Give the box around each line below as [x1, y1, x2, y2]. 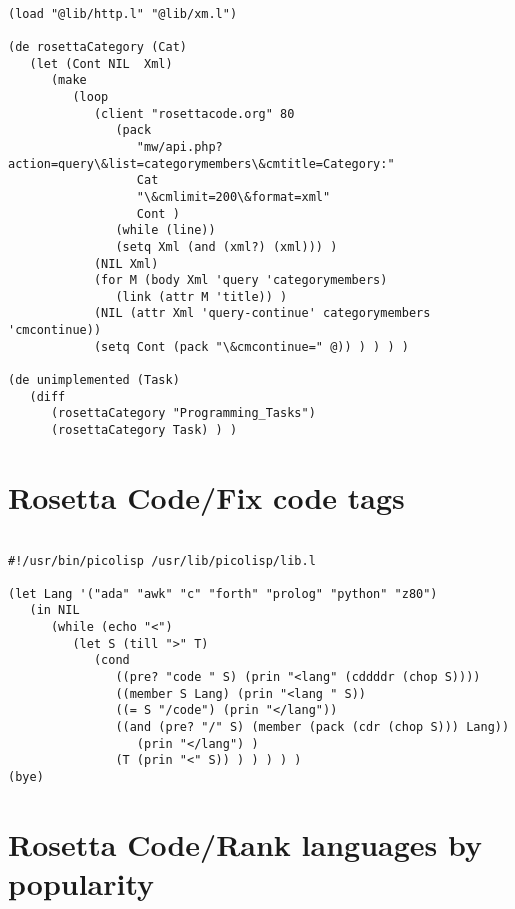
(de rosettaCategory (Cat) [8, 39, 187, 54]
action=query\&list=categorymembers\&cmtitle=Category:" [8, 156, 395, 171]
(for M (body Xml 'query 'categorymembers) [93, 273, 388, 288]
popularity [8, 863, 155, 904]
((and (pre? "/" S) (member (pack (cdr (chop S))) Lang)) [115, 720, 510, 735]
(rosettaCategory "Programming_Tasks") [50, 406, 316, 421]
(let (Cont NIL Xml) [29, 56, 173, 71]
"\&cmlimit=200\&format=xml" [136, 189, 331, 204]
